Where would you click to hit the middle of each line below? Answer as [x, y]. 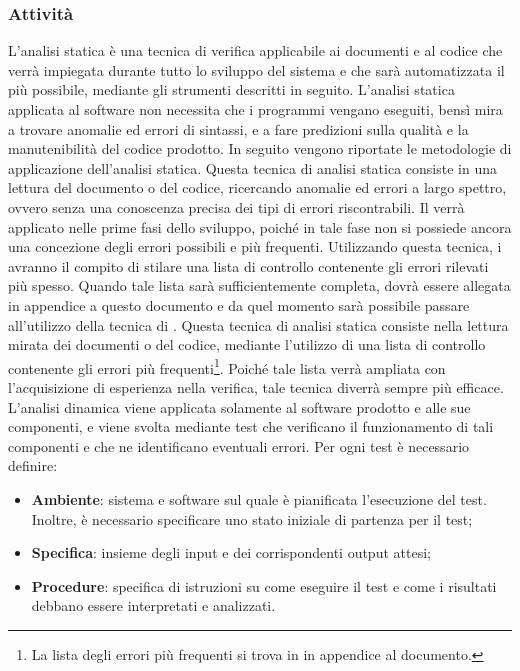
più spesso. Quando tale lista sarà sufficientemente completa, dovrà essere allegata [259, 285]
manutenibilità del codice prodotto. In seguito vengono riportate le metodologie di [260, 148]
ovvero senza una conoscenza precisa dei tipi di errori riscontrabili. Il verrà [236, 206]
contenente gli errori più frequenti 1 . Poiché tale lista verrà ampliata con [227, 366]
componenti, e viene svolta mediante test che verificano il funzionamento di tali [251, 426]
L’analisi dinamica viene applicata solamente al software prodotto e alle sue [239, 406]
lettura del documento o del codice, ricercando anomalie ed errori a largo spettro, [257, 187]
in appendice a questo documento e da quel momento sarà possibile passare [239, 304]
